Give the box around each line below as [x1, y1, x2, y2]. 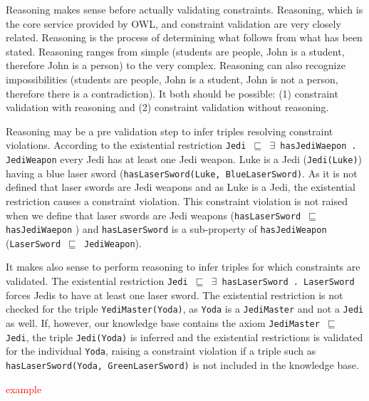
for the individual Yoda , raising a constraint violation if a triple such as [6, 343, 316, 358]
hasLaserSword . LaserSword [222, 277, 355, 288]
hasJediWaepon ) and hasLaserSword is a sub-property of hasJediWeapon [6, 222, 327, 236]
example [6, 381, 42, 396]
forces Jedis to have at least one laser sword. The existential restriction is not [6, 287, 343, 302]
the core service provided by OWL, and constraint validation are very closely [6, 16, 341, 31]
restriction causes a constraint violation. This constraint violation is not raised [6, 193, 348, 208]
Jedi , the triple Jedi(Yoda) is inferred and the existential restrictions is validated [6, 329, 363, 344]
